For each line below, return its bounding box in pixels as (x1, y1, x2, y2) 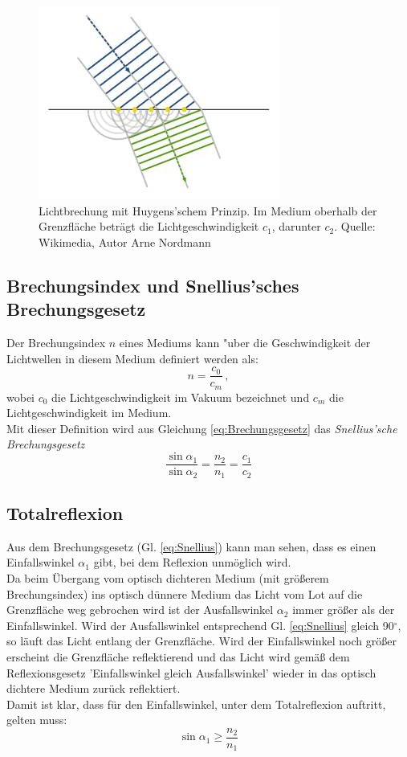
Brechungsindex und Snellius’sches (6, 272, 299, 297)
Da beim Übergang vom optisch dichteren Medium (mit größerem (6, 569, 329, 586)
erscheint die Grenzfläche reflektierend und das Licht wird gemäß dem (6, 648, 350, 665)
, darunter (271, 218, 321, 235)
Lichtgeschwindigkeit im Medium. (6, 404, 172, 421)
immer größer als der (292, 601, 395, 618)
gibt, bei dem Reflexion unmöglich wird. (93, 554, 291, 571)
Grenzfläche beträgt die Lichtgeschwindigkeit (39, 218, 259, 235)
